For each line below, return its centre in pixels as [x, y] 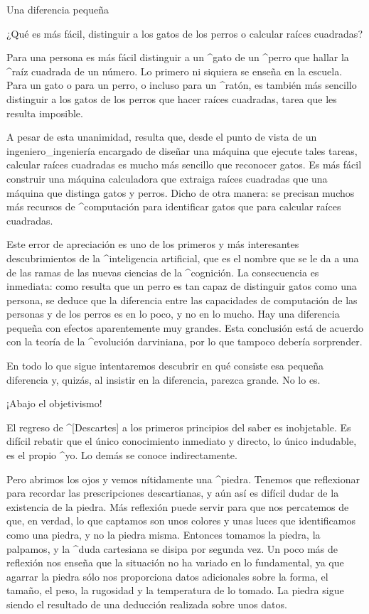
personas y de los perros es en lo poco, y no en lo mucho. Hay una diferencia [173, 314]
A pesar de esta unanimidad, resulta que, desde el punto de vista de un [162, 137]
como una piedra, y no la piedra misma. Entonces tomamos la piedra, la [164, 534]
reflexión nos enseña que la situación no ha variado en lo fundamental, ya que [175, 562]
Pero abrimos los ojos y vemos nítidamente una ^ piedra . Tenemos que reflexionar [183, 479]
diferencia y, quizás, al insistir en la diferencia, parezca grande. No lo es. [164, 379]
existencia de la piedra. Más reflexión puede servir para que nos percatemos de [178, 506]
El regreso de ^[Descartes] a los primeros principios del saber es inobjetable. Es [179, 427]
